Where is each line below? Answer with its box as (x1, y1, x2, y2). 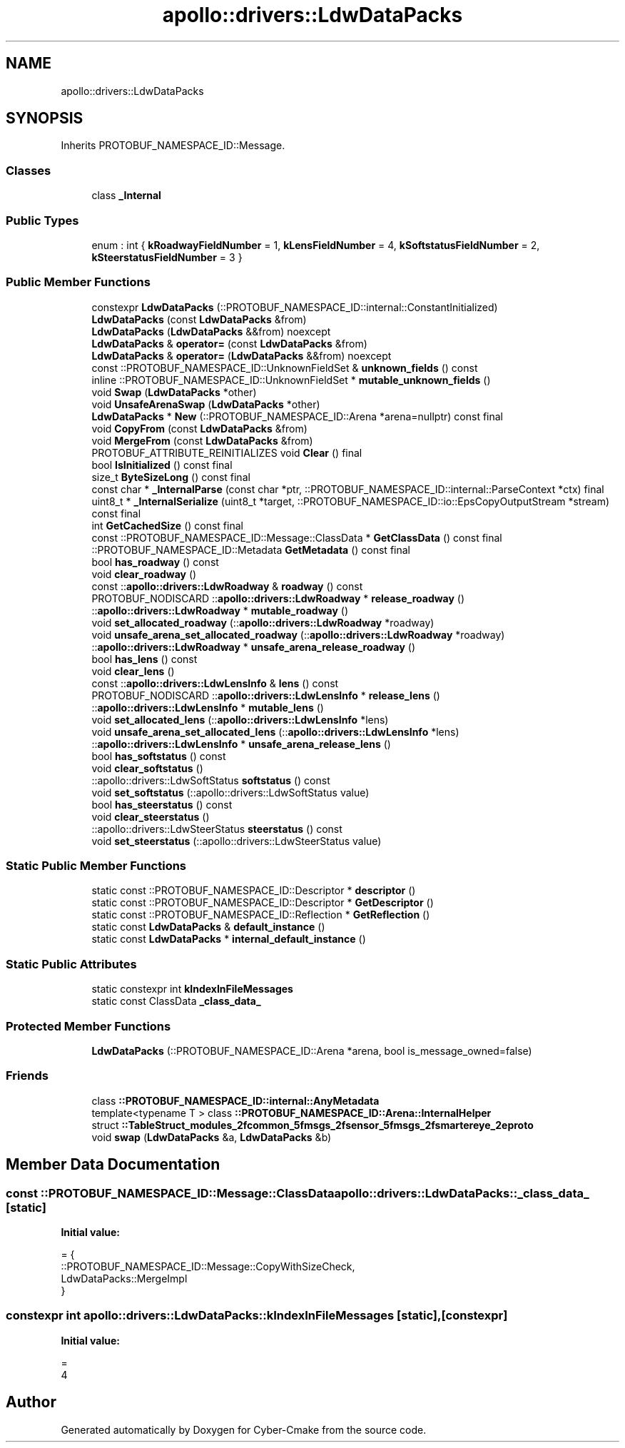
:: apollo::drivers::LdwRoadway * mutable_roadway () (91, 604, 349, 617)
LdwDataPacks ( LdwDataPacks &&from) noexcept (91, 325, 331, 338)
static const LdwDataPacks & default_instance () (91, 921, 325, 933)
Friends (6, 1068, 49, 1083)
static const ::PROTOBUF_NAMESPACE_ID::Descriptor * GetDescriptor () (91, 896, 434, 909)
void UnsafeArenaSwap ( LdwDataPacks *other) (91, 398, 320, 410)
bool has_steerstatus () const (91, 798, 233, 811)
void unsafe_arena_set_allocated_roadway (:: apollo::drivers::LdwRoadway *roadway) (91, 628, 505, 641)
